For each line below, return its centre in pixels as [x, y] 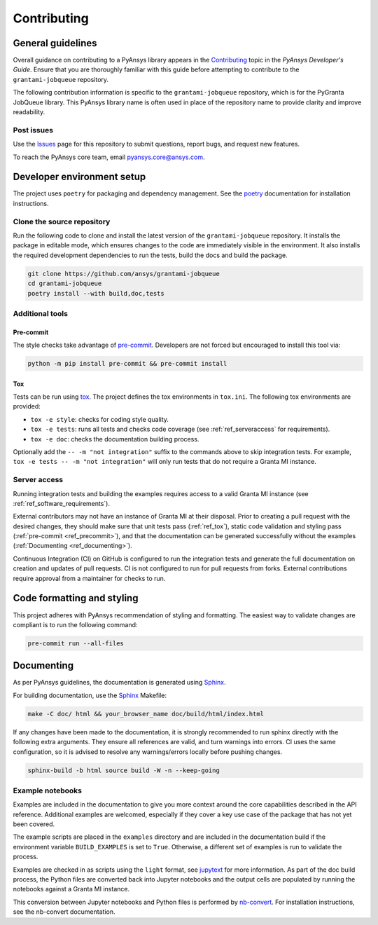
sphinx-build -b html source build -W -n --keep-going [124, 770]
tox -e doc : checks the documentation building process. [115, 439]
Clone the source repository [62, 221]
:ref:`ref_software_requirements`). [62, 503]
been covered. [34, 824]
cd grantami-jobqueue [65, 283]
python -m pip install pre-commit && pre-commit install [127, 364]
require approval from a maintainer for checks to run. [89, 578]
